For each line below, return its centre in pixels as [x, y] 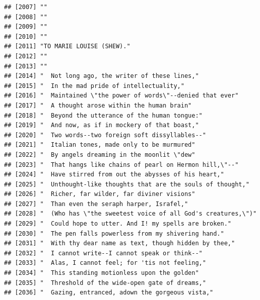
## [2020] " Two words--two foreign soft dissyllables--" [105, 135]
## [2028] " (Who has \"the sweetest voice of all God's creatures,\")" [131, 214]
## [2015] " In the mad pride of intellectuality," [94, 86]
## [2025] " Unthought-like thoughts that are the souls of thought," [127, 184]
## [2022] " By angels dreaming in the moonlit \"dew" [100, 155]
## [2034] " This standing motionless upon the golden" [102, 273]
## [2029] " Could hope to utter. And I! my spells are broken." [118, 224]
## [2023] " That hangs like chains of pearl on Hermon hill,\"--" [121, 165]
